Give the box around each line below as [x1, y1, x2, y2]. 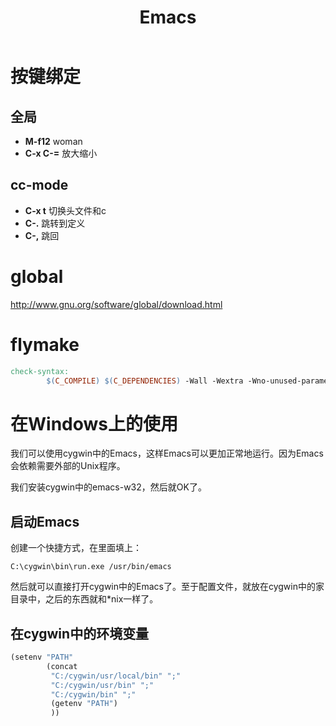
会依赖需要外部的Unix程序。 [10, 460, 126, 472]
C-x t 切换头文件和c [24, 204, 107, 216]
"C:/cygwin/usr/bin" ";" [50, 680, 155, 690]
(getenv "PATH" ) [50, 699, 118, 709]
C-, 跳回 [24, 229, 60, 241]
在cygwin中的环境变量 [10, 625, 150, 642]
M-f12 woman [24, 136, 83, 147]
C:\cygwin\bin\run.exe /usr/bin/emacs [10, 562, 172, 572]
